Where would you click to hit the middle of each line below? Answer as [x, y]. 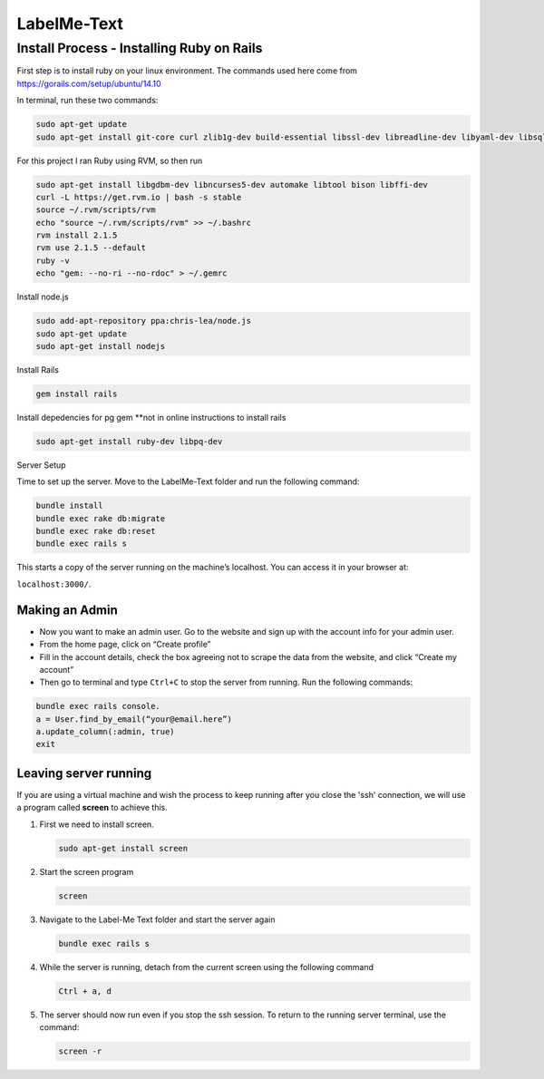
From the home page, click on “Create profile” [125, 645]
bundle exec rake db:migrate [101, 518]
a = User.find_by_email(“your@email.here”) [134, 719]
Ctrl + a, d [85, 991]
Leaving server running [84, 773]
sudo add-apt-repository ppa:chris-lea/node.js [143, 321]
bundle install [69, 506]
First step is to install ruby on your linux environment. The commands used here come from [187, 71]
